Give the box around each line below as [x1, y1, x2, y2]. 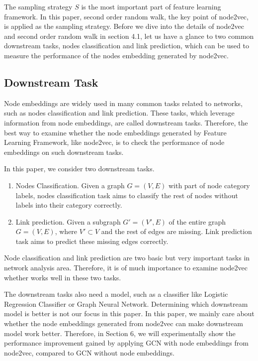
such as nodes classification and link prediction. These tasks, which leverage [4, 108, 235, 118]
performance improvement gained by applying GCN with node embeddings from [4, 338, 249, 348]
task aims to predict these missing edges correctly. [15, 236, 169, 246]
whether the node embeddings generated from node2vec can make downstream [4, 318, 243, 329]
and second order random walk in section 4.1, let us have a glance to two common [4, 30, 254, 41]
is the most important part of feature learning [81, 1, 221, 11]
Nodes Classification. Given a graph [15, 180, 125, 190]
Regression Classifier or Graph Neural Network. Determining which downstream [4, 298, 248, 309]
